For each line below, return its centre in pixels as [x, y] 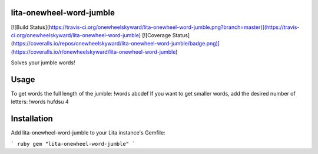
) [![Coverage [155, 35]
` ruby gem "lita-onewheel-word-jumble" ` [73, 144]
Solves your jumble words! [43, 63]
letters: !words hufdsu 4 [40, 102]
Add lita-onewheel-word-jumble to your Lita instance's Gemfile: [88, 133]
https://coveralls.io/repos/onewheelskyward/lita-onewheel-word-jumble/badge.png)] [116, 44]
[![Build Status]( [30, 27]
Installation [32, 119]
